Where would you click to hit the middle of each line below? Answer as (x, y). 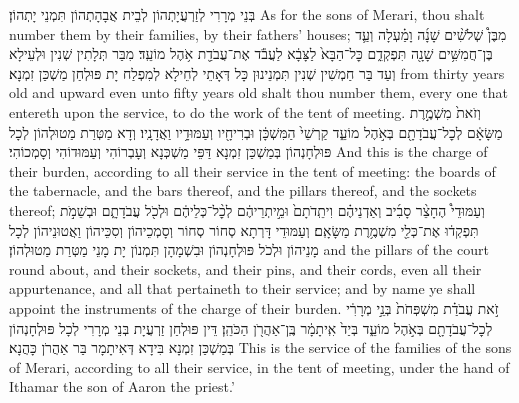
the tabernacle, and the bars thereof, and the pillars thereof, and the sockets (243, 190)
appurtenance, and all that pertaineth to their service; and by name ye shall (242, 288)
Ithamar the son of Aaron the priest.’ (122, 386)
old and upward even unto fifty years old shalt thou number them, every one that (258, 92)
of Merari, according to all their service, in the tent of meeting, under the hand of (259, 366)
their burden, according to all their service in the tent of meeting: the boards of (252, 170)
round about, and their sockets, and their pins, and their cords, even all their (245, 268)
